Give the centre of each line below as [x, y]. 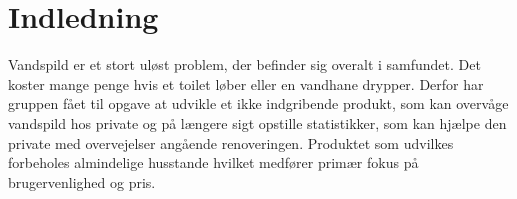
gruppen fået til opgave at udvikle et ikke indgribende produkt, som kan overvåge [258, 103]
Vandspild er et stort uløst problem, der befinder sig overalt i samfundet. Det [244, 64]
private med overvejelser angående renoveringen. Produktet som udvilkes [231, 142]
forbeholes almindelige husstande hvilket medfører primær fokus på [213, 162]
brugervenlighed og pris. [82, 181]
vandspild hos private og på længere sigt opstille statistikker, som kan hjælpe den [257, 122]
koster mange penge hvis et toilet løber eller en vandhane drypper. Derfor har [246, 83]
